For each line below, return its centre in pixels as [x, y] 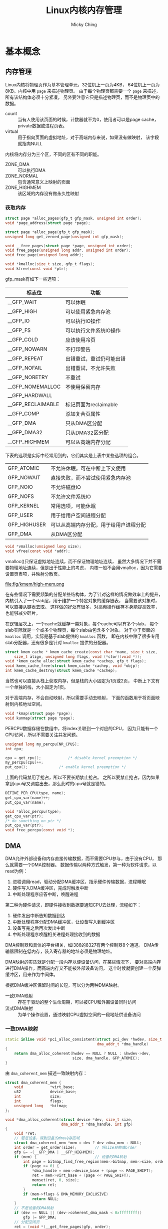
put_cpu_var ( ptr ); [24, 825]
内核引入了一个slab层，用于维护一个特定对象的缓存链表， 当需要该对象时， [82, 600]
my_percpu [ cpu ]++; [24, 763]
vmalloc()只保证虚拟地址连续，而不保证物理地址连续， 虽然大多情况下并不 [81, 561]
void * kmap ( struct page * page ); [39, 714]
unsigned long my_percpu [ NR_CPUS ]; [42, 744]
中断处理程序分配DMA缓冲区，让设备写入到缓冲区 [63, 922]
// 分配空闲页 [27, 1222]
